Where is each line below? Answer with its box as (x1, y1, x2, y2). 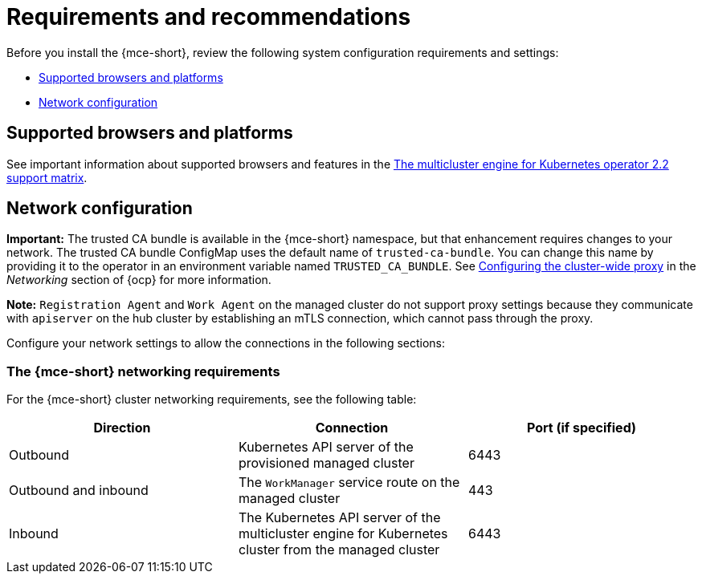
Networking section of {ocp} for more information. (6, 273, 271, 287)
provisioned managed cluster (238, 455, 414, 472)
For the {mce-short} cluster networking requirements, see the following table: (6, 392, 417, 407)
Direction (93, 420, 151, 436)
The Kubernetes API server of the (238, 509, 441, 526)
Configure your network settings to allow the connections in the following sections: (6, 336, 446, 351)
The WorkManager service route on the (238, 474, 460, 491)
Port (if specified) (526, 420, 637, 436)
